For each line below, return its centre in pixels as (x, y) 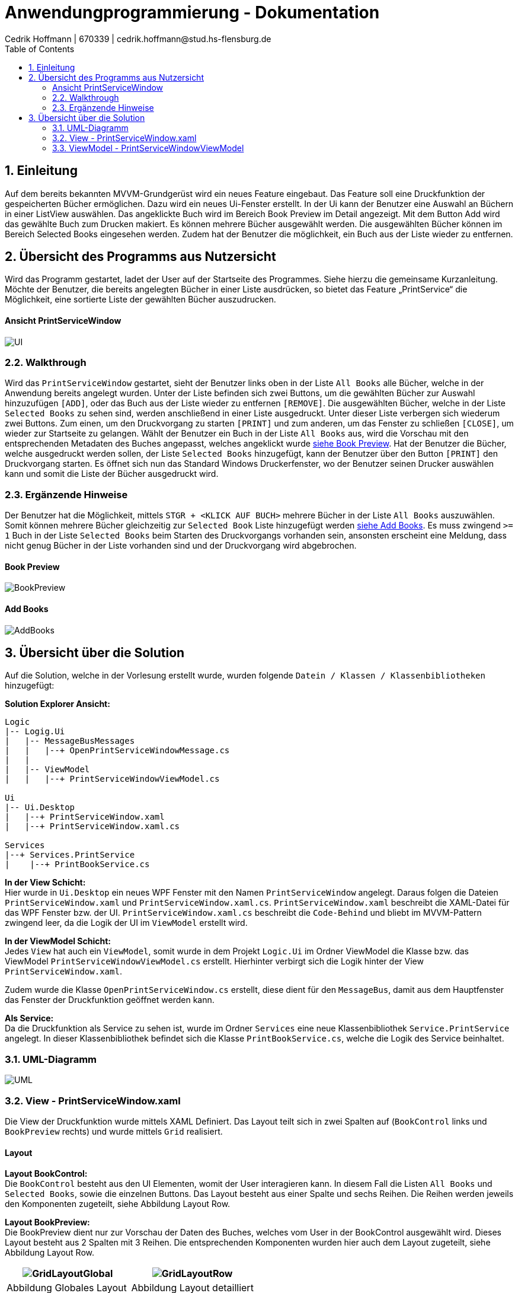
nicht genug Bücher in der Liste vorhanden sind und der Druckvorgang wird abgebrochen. (181, 546)
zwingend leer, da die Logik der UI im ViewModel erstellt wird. (126, 923)
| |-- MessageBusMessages (70, 741)
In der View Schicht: (45, 883)
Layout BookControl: (46, 1174)
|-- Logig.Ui (35, 732)
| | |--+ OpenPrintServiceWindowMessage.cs (117, 751)
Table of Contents (40, 49)
